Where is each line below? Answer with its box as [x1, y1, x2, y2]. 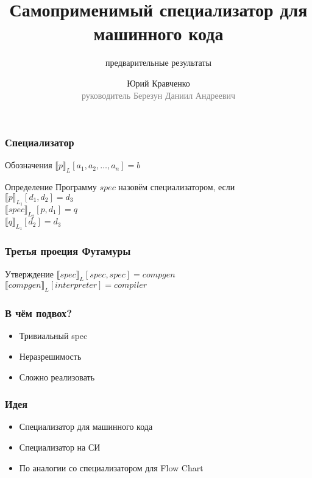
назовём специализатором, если [118, 180, 235, 193]
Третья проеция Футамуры [5, 243, 131, 259]
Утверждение [5, 267, 54, 280]
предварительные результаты [105, 56, 211, 69]
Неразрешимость [19, 350, 82, 363]
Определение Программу [5, 180, 97, 193]
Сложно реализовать [19, 370, 95, 383]
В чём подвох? [5, 305, 73, 321]
